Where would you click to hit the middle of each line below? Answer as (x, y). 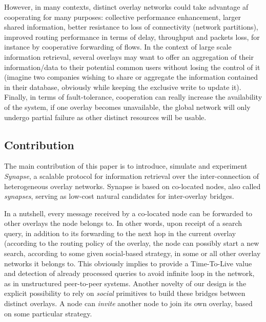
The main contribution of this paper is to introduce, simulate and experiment (126, 166)
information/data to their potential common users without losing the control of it (132, 67)
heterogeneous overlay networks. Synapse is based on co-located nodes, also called (132, 186)
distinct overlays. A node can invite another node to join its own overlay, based (128, 303)
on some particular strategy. (48, 313)
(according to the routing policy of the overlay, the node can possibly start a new (132, 243)
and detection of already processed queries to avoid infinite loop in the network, (129, 273)
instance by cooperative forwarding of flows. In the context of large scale (118, 47)
